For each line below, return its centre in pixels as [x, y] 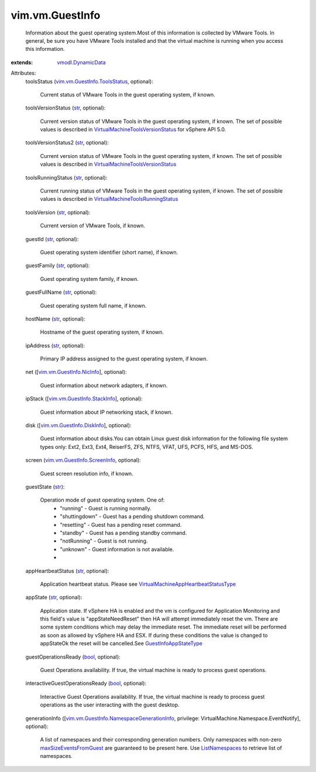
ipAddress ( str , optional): [55, 345]
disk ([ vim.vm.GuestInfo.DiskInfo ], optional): [78, 426]
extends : [22, 62]
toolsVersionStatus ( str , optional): [66, 108]
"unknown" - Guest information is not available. [117, 549]
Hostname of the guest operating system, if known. [102, 332]
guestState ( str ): [45, 487]
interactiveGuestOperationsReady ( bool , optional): [86, 683]
